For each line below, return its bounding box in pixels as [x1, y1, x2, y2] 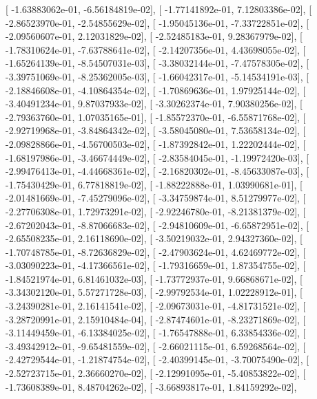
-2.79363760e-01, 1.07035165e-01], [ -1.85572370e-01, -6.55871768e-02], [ [6, 109, 306, 124]
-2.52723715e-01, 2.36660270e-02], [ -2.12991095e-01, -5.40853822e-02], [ [6, 366, 306, 380]
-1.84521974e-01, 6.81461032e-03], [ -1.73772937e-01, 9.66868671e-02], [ [6, 271, 303, 285]
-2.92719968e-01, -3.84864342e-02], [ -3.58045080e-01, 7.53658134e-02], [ [6, 123, 306, 138]
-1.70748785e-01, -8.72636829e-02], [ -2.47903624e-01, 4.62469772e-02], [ [6, 244, 306, 259]
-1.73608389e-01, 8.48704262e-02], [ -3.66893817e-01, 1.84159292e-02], [6, 379, 297, 393]
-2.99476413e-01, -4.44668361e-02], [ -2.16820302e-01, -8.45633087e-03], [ [6, 164, 309, 178]
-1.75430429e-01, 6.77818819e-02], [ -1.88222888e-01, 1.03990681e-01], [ [6, 177, 303, 191]
